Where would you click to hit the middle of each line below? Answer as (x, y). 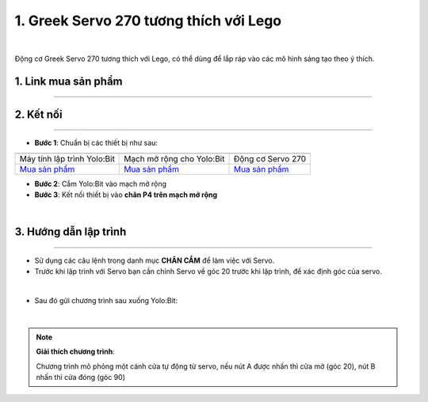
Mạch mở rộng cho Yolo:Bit (174, 158)
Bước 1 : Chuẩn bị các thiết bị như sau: (96, 143)
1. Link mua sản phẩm (69, 81)
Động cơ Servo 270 (270, 158)
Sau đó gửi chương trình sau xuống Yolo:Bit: (106, 301)
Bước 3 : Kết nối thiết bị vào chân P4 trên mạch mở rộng (126, 195)
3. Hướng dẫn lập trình (71, 232)
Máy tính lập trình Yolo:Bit (67, 158)
